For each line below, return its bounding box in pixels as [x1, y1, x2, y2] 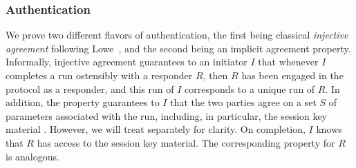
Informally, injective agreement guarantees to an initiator [6, 54, 247, 69]
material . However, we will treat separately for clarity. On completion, [6, 122, 306, 136]
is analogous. [6, 149, 59, 163]
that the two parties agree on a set [170, 95, 317, 109]
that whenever [258, 54, 319, 69]
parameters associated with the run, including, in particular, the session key [6, 108, 328, 123]
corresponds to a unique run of [184, 81, 315, 96]
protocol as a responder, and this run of [6, 81, 174, 96]
